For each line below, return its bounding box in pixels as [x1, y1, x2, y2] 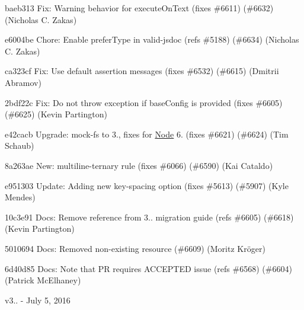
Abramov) [5, 76, 41, 88]
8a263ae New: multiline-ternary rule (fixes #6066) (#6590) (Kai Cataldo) [5, 159, 273, 171]
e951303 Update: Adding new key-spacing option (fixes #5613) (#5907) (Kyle [5, 179, 289, 191]
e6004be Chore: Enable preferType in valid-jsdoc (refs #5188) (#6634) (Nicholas [5, 33, 299, 46]
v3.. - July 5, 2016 [5, 293, 71, 306]
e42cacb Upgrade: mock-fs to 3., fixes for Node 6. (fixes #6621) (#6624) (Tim [5, 127, 289, 140]
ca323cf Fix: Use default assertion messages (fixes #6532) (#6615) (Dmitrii [5, 65, 279, 77]
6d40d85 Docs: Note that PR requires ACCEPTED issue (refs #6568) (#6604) [5, 262, 292, 274]
